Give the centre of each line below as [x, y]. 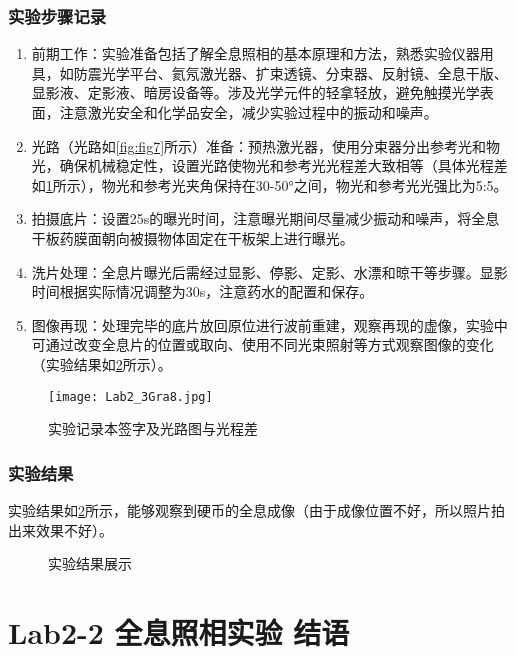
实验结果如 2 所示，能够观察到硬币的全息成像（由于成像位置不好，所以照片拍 [256, 510]
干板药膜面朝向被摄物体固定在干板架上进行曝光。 [192, 237]
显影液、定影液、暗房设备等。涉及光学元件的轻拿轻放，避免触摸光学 [255, 92]
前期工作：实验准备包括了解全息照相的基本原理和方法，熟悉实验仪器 [255, 53]
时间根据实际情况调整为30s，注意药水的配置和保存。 [202, 291]
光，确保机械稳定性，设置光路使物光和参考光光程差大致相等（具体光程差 [269, 165]
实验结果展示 [90, 563]
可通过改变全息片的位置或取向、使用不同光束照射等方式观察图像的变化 [262, 344]
